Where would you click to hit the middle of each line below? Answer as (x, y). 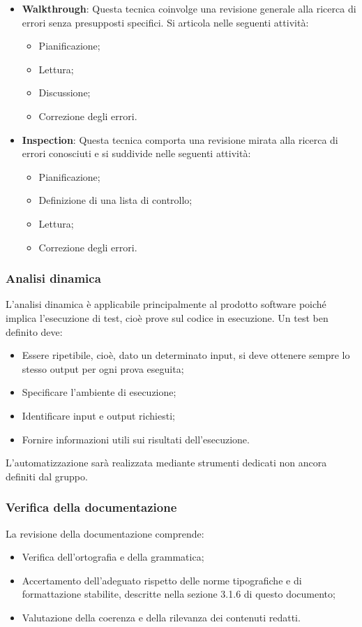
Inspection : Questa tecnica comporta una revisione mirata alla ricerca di (180, 139)
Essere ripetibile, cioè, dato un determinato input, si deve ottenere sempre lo (186, 355)
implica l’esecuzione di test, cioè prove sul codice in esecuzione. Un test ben (167, 317)
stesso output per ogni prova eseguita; (103, 368)
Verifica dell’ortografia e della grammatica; (113, 557)
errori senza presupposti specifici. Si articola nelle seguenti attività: (165, 22)
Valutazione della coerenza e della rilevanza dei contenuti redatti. (161, 617)
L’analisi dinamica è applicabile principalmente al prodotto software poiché (166, 304)
